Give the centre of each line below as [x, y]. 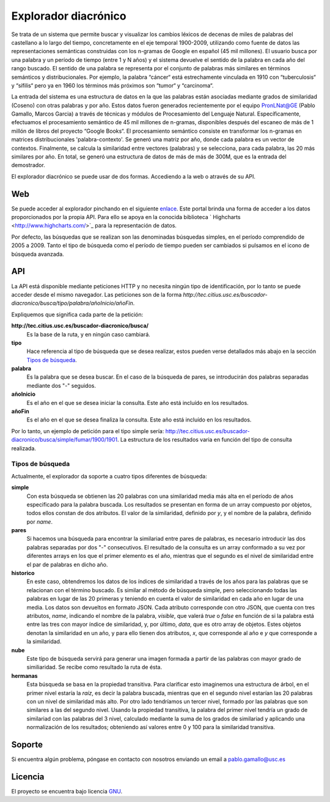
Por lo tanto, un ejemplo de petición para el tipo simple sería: [88, 431]
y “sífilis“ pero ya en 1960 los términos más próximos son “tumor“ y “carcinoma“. [112, 85]
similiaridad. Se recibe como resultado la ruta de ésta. [94, 667]
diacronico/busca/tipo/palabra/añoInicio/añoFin [72, 303]
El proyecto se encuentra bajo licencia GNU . [67, 791]
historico [23, 573]
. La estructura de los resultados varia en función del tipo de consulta [205, 440]
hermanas [24, 675]
